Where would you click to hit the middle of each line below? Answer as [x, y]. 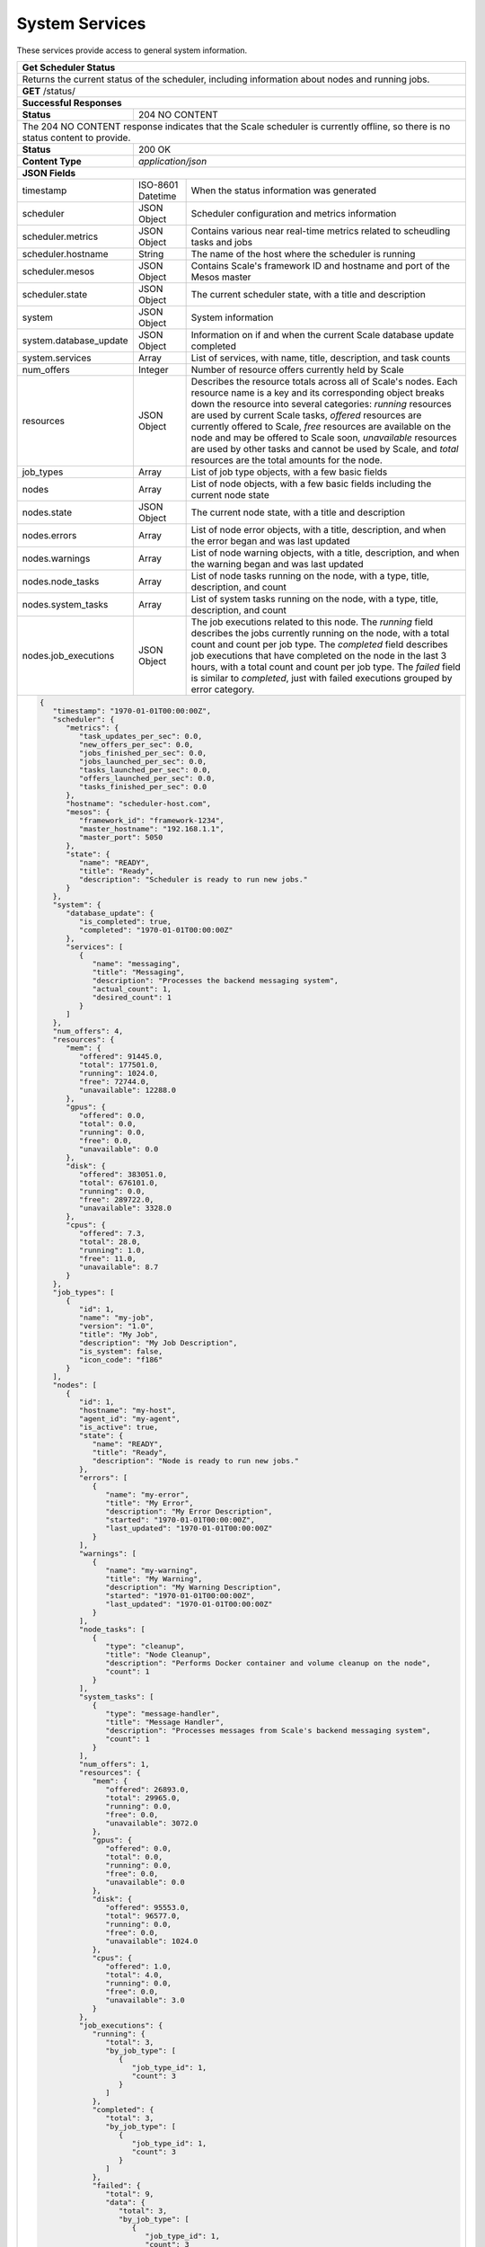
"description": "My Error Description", [189, 1511]
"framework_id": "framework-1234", [152, 820]
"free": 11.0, [108, 1258]
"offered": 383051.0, [123, 1174]
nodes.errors [49, 535]
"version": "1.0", [117, 1326]
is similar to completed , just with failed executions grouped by [322, 678]
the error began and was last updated [270, 541]
